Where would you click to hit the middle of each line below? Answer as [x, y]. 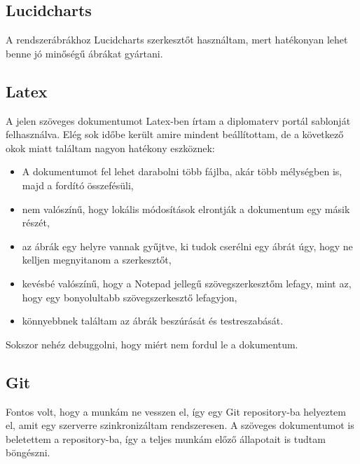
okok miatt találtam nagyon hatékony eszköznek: [110, 148]
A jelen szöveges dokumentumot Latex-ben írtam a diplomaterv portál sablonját [178, 120]
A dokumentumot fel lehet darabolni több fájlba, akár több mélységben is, [182, 171]
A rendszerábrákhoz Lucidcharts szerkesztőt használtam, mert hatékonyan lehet [177, 40]
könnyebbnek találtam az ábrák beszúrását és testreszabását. [153, 321]
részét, [36, 223]
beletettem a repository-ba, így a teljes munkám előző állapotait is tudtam [166, 438]
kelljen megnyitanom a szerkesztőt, [97, 260]
